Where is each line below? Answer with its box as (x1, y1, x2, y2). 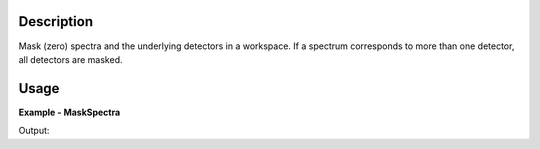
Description (18, 13, 94, 30)
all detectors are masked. (18, 53, 124, 65)
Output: (18, 125, 50, 137)
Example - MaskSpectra (18, 106, 121, 118)
